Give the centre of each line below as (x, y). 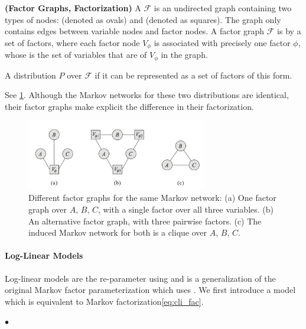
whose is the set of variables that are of (76, 55)
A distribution (30, 75)
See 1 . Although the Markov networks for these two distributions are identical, (147, 95)
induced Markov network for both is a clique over (118, 232)
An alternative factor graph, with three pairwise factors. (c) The (145, 221)
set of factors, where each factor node (72, 42)
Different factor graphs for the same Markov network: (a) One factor (152, 198)
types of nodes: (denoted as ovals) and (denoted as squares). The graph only (143, 19)
